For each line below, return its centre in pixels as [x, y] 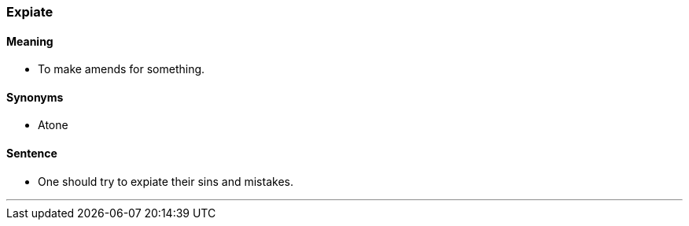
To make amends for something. [122, 69]
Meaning [30, 41]
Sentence [32, 154]
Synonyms [35, 97]
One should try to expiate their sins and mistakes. [166, 181]
